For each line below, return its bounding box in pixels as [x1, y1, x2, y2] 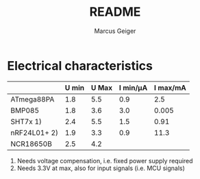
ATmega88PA [10, 94, 55, 104]
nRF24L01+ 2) [10, 128, 59, 137]
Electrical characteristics [7, 58, 153, 73]
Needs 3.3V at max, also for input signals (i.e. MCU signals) [16, 164, 185, 172]
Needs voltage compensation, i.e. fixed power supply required [16, 156, 193, 165]
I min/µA [118, 83, 148, 93]
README [89, 4, 141, 20]
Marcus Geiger [94, 27, 136, 35]
